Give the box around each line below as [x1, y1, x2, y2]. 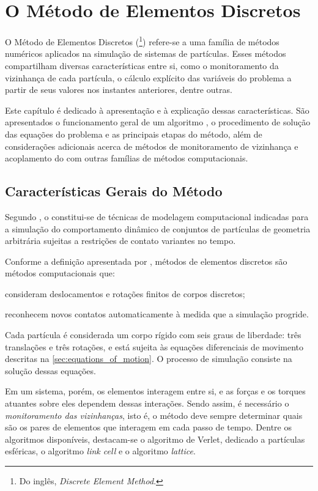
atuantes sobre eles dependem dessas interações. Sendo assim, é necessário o [5, 397, 289, 410]
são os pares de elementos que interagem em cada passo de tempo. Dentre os [5, 421, 292, 434]
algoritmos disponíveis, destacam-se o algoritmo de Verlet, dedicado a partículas [5, 432, 305, 445]
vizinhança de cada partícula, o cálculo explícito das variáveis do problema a [5, 71, 292, 84]
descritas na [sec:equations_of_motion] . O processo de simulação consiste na [5, 352, 292, 365]
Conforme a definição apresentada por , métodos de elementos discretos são [5, 254, 287, 267]
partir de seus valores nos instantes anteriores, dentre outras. [5, 83, 232, 96]
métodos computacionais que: [5, 267, 115, 279]
